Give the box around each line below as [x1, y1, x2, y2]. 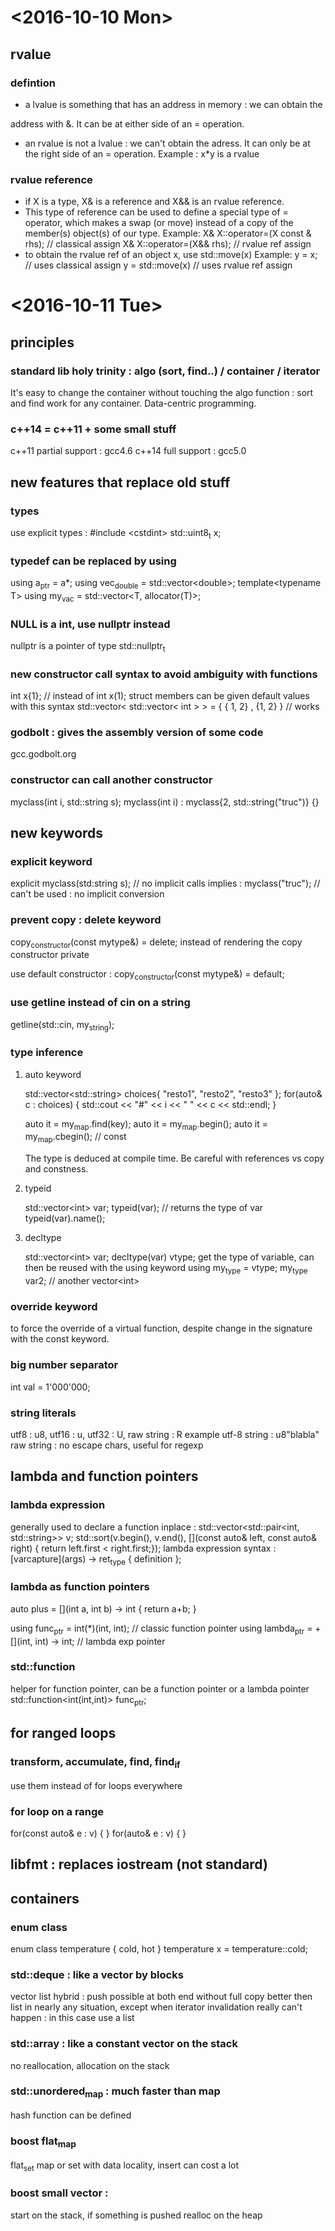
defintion [10, 76, 56, 90]
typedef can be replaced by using [10, 554, 177, 568]
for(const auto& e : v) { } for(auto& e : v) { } [10, 1827, 187, 1839]
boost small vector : [10, 2186, 109, 2200]
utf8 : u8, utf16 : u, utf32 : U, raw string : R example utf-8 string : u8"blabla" [10, 1428, 320, 1440]
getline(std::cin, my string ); [10, 1018, 115, 1033]
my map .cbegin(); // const [24, 1131, 127, 1145]
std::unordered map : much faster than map [10, 2084, 221, 2100]
